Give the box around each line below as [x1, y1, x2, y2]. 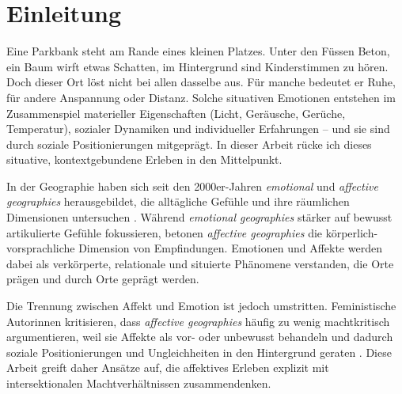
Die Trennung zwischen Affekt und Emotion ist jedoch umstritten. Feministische [6, 297, 396, 314]
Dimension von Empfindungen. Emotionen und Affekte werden [78, 240, 382, 256]
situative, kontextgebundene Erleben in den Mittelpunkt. [6, 151, 283, 168]
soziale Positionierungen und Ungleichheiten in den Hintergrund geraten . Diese [6, 343, 392, 360]
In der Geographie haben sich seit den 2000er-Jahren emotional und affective [6, 177, 378, 194]
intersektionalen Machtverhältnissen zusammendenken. [6, 375, 271, 391]
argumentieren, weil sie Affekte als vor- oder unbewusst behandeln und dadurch [6, 328, 393, 345]
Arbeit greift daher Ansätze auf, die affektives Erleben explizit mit [6, 359, 329, 376]
